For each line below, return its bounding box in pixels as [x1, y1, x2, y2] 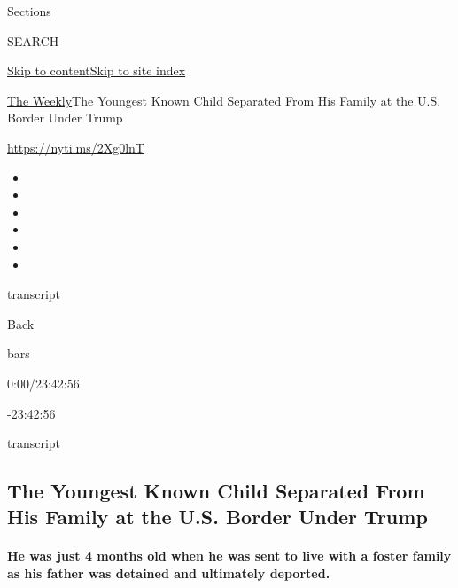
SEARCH [7, 31, 59, 50]
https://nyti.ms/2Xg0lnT [7, 137, 144, 156]
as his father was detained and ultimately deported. [7, 564, 330, 583]
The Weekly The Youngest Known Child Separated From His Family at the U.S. [7, 90, 441, 109]
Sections [7, 2, 51, 20]
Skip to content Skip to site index [7, 61, 186, 80]
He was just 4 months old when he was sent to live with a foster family [7, 546, 452, 565]
